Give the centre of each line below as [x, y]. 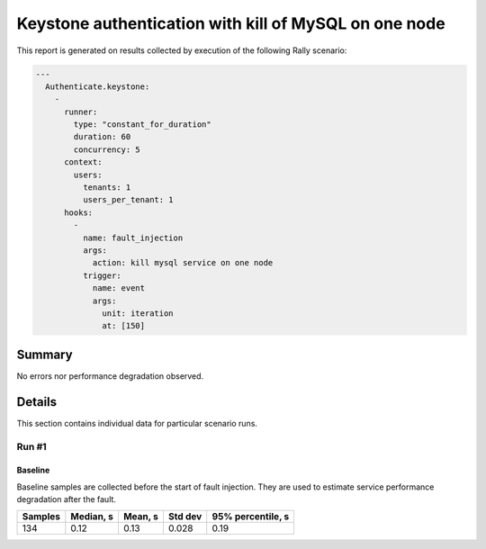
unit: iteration [138, 313]
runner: [81, 112]
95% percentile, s [251, 517]
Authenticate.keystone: [98, 86]
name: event [119, 288]
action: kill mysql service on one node [183, 263]
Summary [45, 354]
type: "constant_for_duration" [142, 125]
